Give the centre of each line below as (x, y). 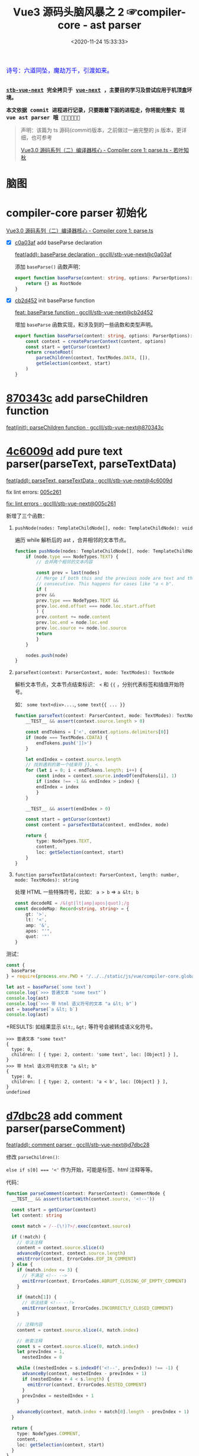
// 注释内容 (30, 1324)
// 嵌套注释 (30, 1341)
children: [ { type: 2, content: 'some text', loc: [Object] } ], (95, 1055)
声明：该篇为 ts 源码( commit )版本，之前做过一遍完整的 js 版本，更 (101, 130)
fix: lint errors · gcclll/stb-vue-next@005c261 (61, 503)
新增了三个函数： (27, 516)
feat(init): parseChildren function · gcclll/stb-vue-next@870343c (85, 427)
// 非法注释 (30, 1242)
